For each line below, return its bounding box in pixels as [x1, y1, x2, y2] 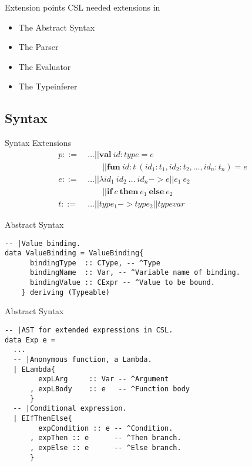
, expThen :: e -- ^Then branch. [29, 434, 182, 442]
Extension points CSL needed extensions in [5, 1, 160, 13]
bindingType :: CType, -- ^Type [29, 258, 160, 267]
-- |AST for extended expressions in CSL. [5, 326, 173, 335]
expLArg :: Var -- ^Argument [38, 375, 169, 384]
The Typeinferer [18, 80, 78, 92]
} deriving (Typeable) [21, 288, 110, 297]
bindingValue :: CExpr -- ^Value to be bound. [29, 278, 215, 287]
